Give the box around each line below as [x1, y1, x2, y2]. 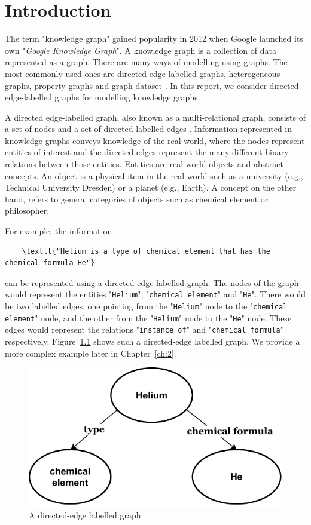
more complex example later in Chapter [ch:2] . [5, 346, 176, 359]
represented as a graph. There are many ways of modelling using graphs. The [5, 56, 288, 68]
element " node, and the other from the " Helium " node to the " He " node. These [5, 311, 292, 324]
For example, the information [5, 225, 112, 237]
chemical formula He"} [5, 259, 95, 268]
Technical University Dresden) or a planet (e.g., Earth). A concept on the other [5, 181, 297, 194]
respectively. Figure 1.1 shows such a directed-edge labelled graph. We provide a [5, 335, 300, 348]
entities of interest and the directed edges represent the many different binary [5, 146, 289, 158]
